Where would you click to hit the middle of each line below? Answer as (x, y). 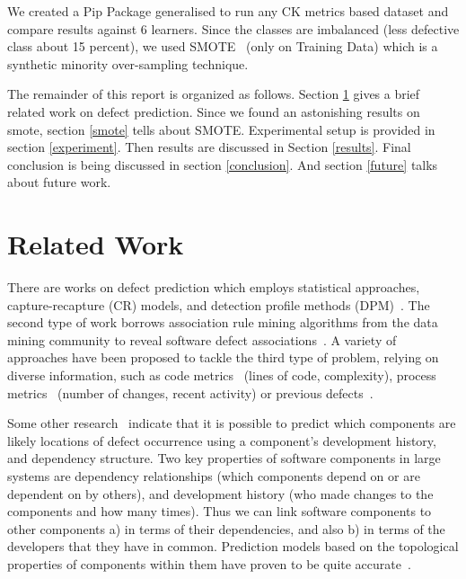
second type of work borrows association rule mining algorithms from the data (223, 322)
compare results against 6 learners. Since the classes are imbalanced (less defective (233, 28)
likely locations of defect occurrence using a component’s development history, (222, 440)
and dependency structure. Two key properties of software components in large (224, 458)
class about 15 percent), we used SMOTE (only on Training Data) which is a (223, 46)
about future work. (59, 182)
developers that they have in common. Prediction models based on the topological (233, 546)
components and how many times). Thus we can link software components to (220, 511)
